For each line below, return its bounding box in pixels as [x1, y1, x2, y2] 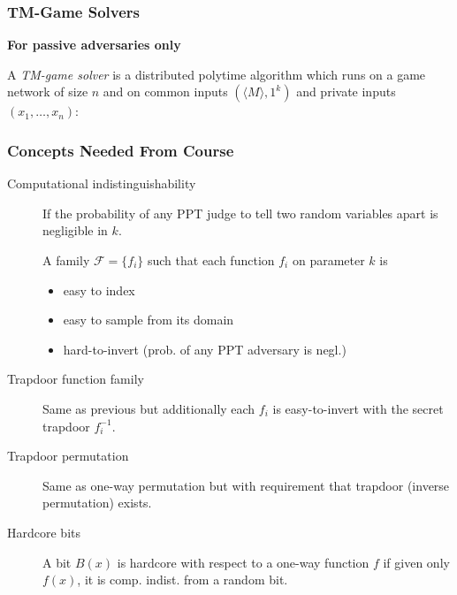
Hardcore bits [7, 523, 80, 541]
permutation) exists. [42, 493, 152, 512]
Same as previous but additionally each [42, 399, 255, 417]
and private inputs [296, 82, 396, 101]
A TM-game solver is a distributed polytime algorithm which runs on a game [7, 65, 426, 83]
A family [42, 251, 90, 269]
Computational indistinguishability [7, 174, 196, 193]
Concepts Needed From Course [7, 139, 234, 161]
